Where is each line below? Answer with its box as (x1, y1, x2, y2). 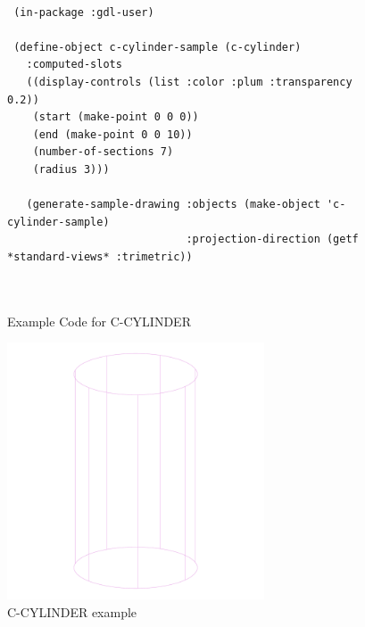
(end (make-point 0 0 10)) (32, 128, 193, 141)
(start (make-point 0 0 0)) (32, 111, 199, 124)
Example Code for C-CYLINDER (7, 311, 191, 330)
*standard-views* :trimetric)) (7, 250, 193, 263)
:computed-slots (26, 58, 122, 71)
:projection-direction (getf (186, 233, 359, 246)
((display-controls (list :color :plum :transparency (26, 75, 353, 88)
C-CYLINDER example (7, 602, 137, 621)
